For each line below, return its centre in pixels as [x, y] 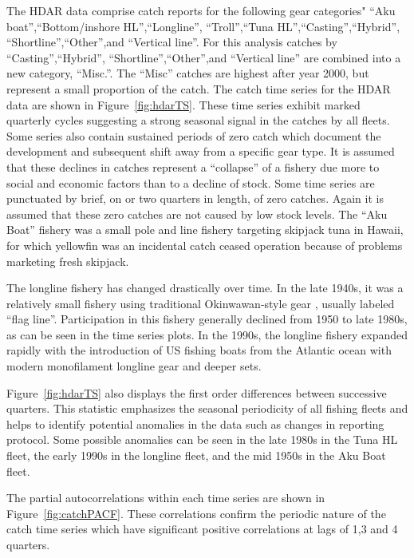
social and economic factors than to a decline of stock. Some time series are [191, 182]
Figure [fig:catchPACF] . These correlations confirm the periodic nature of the [196, 513]
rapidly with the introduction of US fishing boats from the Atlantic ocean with [199, 350]
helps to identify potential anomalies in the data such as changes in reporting [195, 423]
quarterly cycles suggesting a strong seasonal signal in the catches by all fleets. [198, 120]
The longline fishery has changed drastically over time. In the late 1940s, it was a [205, 288]
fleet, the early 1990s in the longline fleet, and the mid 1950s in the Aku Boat [196, 455]
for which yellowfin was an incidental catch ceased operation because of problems [205, 245]
